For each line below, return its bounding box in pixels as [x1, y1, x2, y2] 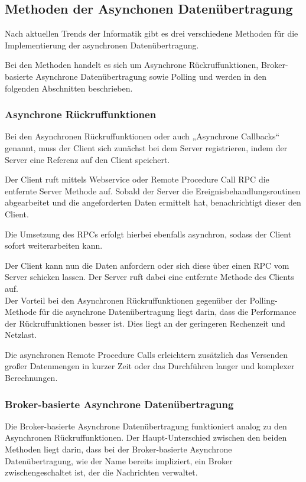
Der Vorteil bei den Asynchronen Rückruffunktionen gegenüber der [5, 294, 247, 306]
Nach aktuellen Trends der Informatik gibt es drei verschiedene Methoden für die [5, 27, 298, 40]
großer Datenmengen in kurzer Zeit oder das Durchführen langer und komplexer [5, 360, 295, 372]
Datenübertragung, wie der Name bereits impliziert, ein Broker [5, 454, 233, 467]
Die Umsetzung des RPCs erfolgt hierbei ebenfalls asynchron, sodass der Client [5, 227, 292, 240]
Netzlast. [5, 328, 37, 341]
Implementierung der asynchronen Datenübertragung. [5, 38, 199, 51]
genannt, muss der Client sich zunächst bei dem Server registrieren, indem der [5, 141, 288, 154]
